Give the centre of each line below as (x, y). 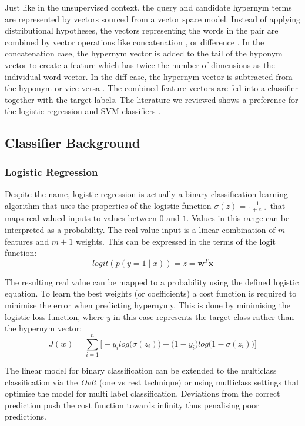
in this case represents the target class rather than (204, 316)
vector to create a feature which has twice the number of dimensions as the (140, 64)
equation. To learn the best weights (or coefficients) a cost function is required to (151, 293)
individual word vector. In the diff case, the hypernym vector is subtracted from (149, 76)
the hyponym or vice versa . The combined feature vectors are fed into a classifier (152, 88)
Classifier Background (73, 143)
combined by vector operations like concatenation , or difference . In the (135, 41)
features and (27, 241)
